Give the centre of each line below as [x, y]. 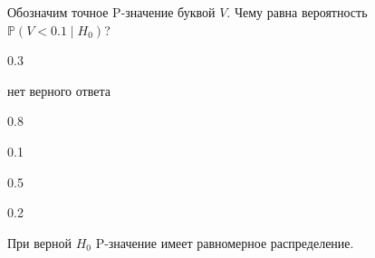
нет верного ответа [59, 90]
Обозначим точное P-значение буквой [111, 12]
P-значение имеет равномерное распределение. [225, 242]
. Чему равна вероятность [297, 12]
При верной [39, 242]
